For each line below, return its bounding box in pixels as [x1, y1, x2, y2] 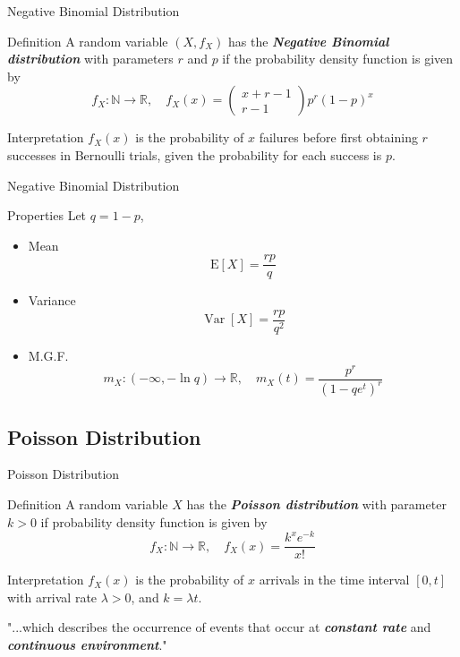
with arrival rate [7, 587, 98, 606]
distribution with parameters [7, 49, 174, 68]
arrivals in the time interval [259, 570, 410, 589]
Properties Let [7, 206, 87, 225]
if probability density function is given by [40, 512, 268, 531]
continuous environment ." [7, 636, 167, 654]
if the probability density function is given [222, 49, 454, 68]
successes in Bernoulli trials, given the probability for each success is [7, 145, 382, 164]
